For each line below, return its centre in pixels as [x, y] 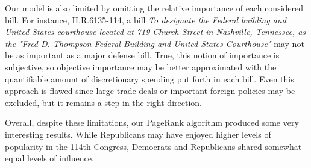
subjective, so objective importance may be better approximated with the [141, 67]
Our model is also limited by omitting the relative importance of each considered [154, 8]
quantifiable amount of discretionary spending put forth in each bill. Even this [149, 79]
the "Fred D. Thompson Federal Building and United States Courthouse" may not [155, 43]
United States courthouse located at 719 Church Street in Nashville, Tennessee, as [155, 32]
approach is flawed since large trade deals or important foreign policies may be [150, 91]
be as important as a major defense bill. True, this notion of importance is [142, 55]
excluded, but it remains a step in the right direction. [103, 102]
